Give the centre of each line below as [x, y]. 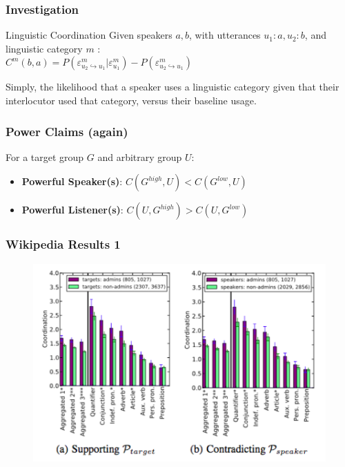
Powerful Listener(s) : [72, 210]
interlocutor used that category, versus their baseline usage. [131, 100]
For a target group [45, 156]
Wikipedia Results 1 [63, 244]
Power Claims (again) [67, 131]
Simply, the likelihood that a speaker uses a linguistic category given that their [172, 87]
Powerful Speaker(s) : [72, 181]
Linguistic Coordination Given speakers [89, 35]
